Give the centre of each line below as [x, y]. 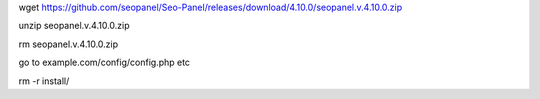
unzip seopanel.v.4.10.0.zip [74, 26]
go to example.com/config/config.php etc [104, 62]
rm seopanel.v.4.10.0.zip [68, 44]
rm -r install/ [44, 81]
